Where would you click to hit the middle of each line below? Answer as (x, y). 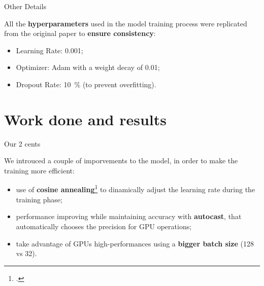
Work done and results (86, 119)
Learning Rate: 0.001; (49, 50)
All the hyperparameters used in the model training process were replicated (126, 23)
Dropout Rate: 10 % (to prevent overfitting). (86, 84)
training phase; (39, 199)
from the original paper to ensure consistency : (80, 33)
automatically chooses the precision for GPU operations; (104, 226)
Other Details (25, 6)
